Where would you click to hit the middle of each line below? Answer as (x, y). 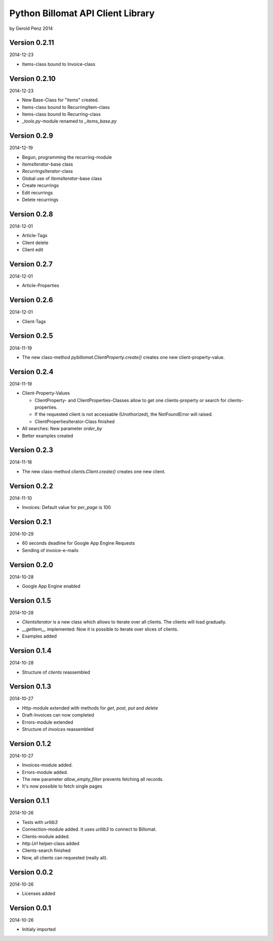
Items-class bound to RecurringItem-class (66, 107)
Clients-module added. (46, 836)
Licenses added (39, 893)
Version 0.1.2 (30, 744)
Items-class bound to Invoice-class (59, 64)
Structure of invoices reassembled (58, 729)
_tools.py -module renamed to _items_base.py (70, 121)
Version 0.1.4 (30, 651)
